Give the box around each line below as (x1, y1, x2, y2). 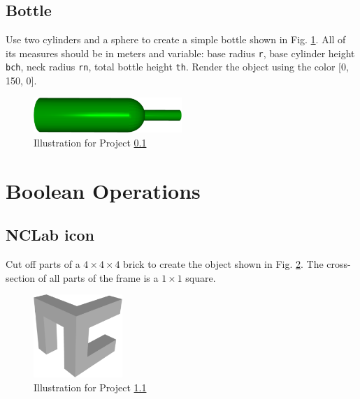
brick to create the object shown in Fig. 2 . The (123, 257, 324, 271)
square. (185, 270, 216, 285)
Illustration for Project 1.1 (34, 379, 147, 394)
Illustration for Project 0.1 (34, 135, 147, 149)
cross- (326, 257, 351, 271)
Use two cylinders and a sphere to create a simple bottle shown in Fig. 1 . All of (6, 32, 346, 47)
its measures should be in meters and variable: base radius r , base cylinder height (6, 45, 355, 60)
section (6, 270, 36, 285)
